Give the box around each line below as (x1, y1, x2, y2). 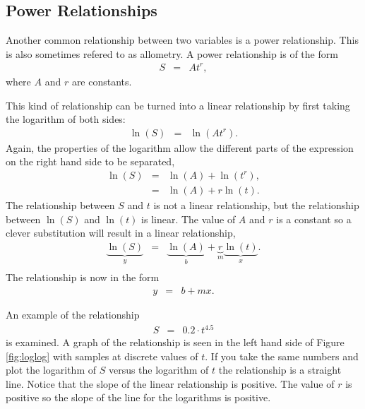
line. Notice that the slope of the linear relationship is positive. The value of (6, 376, 335, 391)
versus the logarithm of (108, 362, 209, 377)
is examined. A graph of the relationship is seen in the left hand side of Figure (6, 335, 345, 350)
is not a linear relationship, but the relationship (153, 197, 359, 212)
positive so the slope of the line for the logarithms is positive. (6, 390, 271, 405)
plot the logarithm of (6, 362, 97, 377)
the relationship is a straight (218, 362, 342, 377)
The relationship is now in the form (6, 270, 160, 285)
